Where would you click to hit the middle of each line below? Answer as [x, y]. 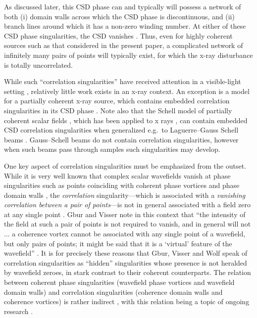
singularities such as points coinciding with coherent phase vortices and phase [122, 185]
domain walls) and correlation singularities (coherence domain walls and [113, 292]
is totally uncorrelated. [39, 65]
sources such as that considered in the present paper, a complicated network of [124, 45]
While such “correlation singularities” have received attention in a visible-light [123, 81]
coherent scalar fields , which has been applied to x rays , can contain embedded [126, 120]
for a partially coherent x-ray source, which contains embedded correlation [117, 101]
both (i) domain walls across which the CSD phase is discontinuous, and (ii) [119, 16]
